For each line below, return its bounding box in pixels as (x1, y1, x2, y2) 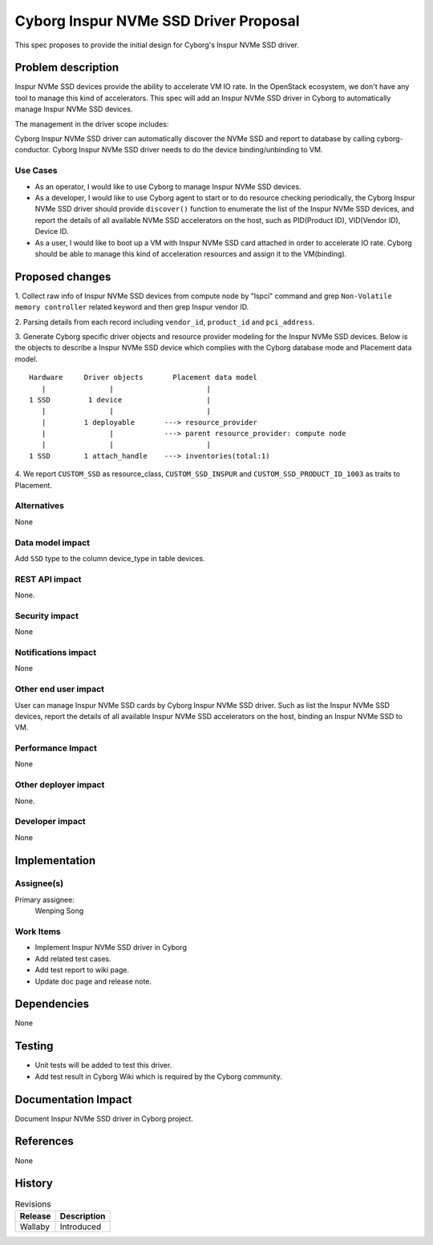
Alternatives (14, 500, 64, 511)
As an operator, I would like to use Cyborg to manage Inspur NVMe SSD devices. (34, 181, 301, 192)
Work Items (14, 926, 61, 937)
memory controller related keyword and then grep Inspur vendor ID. (14, 302, 249, 312)
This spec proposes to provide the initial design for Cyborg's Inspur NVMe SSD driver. (14, 40, 300, 50)
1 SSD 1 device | (29, 395, 212, 404)
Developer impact (14, 816, 86, 827)
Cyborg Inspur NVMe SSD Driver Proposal (14, 12, 300, 30)
